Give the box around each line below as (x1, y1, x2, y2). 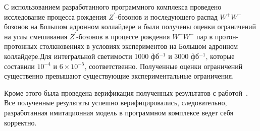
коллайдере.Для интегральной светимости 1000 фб (4, 50, 160, 61)
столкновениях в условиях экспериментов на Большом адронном (39, 41, 238, 51)
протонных (4, 41, 37, 51)
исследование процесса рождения (4, 11, 107, 22)
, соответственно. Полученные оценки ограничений (84, 60, 243, 71)
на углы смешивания (4, 31, 68, 41)
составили (4, 60, 35, 71)
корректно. (4, 117, 37, 127)
